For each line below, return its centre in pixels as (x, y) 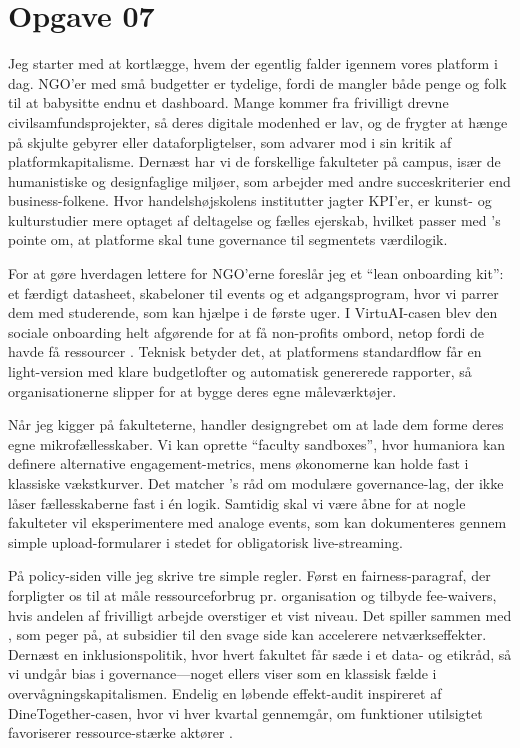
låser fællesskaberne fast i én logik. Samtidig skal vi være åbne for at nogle (237, 502)
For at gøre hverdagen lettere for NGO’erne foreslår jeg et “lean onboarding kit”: (256, 273)
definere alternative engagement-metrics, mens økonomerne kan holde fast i (238, 463)
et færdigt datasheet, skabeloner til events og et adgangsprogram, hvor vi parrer (253, 292)
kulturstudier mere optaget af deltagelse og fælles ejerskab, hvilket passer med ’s (254, 219)
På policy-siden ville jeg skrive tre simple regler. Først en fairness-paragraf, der (249, 575)
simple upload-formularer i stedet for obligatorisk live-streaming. (205, 541)
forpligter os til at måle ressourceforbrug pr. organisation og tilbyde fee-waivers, (252, 594)
